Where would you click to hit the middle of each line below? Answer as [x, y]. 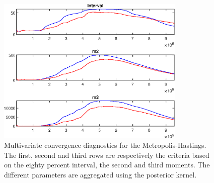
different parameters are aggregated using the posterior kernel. [100, 175]
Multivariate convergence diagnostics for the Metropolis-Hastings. [105, 145]
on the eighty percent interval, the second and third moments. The [107, 165]
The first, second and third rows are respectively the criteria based [107, 155]
